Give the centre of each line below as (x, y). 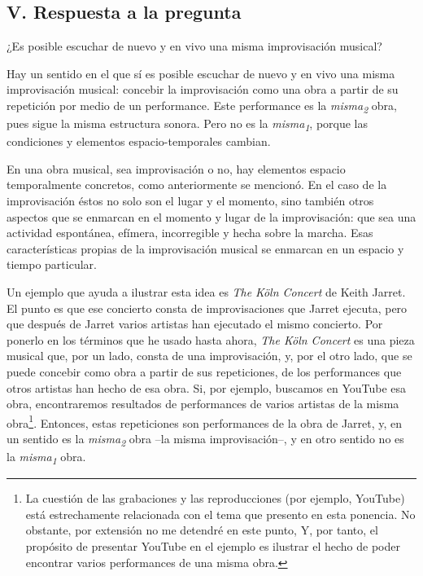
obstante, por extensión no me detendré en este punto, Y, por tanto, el (202, 530)
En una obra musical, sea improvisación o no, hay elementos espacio (176, 168)
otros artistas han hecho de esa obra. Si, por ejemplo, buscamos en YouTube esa (207, 387)
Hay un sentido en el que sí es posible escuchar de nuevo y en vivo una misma (201, 73)
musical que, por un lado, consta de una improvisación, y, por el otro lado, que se (209, 356)
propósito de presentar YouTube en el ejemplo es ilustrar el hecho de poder (213, 546)
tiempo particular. (52, 264)
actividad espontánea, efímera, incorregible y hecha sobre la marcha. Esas (190, 233)
